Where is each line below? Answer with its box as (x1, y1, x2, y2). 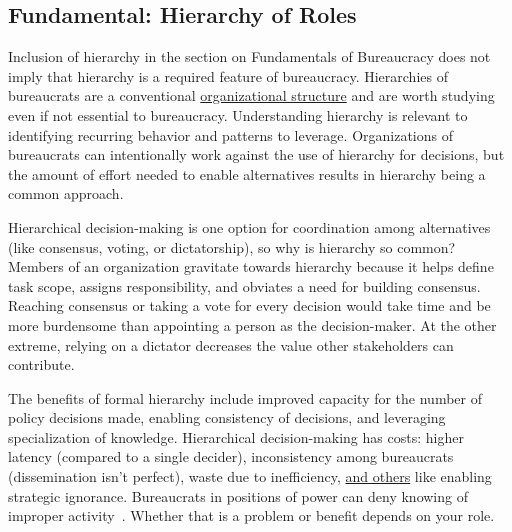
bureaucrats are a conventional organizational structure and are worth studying (8, 85, 495, 106)
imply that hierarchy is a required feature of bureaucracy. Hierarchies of (8, 65, 448, 86)
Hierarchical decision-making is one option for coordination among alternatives (8, 216, 491, 237)
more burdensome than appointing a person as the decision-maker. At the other (8, 314, 497, 335)
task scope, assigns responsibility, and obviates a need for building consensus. (8, 275, 481, 296)
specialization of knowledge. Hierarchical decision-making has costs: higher (8, 426, 464, 447)
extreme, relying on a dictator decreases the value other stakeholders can (8, 334, 454, 355)
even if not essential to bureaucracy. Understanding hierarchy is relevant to (8, 104, 468, 125)
